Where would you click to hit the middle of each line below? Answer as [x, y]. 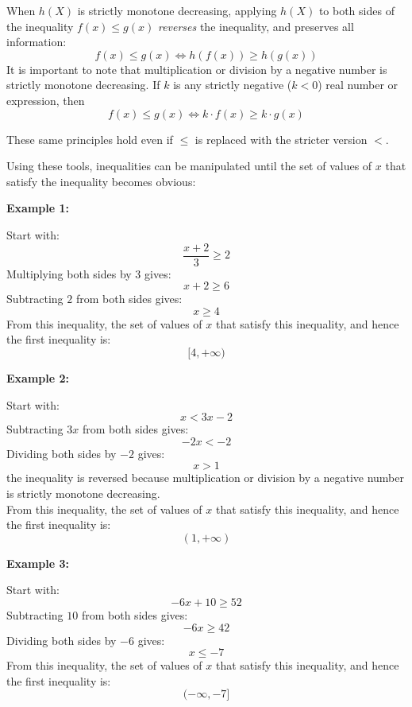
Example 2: [38, 377]
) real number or [358, 85]
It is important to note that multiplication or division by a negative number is [197, 69]
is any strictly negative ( [233, 85]
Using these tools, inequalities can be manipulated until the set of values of [189, 166]
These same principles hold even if [90, 139]
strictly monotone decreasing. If [83, 85]
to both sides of [356, 10]
